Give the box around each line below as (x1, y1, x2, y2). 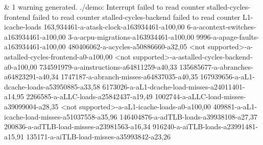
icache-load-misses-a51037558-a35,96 (4, 111, 117, 122)
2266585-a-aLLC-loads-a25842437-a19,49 (26, 91, 153, 102)
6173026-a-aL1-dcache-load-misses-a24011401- (102, 81, 245, 92)
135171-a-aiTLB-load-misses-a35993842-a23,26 (26, 131, 171, 141)
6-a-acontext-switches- (187, 21, 256, 32)
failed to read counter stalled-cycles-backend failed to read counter (33, 11, 241, 22)
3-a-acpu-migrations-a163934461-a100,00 (68, 31, 194, 42)
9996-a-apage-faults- (196, 31, 259, 42)
